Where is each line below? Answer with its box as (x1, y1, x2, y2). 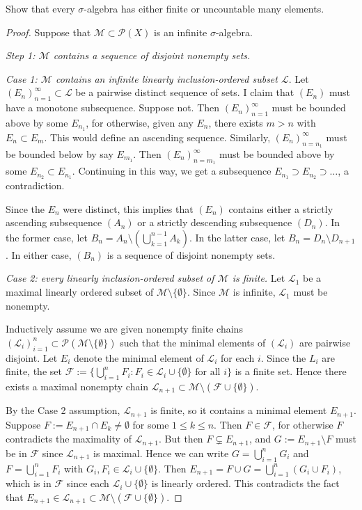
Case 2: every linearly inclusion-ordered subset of (6, 271, 214, 285)
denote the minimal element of (74, 350, 204, 365)
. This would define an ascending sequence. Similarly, (44, 129, 271, 144)
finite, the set (6, 364, 62, 378)
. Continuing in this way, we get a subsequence (72, 164, 271, 178)
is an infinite (153, 24, 207, 39)
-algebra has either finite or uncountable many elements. (84, 1, 324, 15)
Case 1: (6, 71, 38, 86)
